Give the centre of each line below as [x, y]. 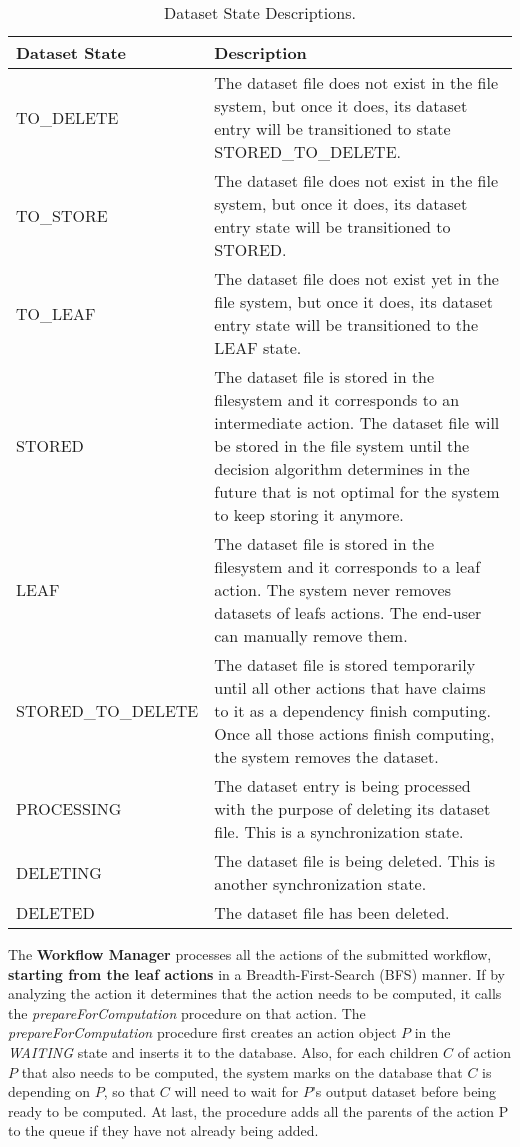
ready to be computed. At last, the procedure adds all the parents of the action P [258, 1110]
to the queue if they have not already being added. [163, 1130]
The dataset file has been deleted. [332, 912]
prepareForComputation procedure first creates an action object [202, 1032]
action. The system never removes [333, 589]
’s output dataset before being [404, 1091]
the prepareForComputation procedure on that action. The [187, 1012]
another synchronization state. [320, 883]
